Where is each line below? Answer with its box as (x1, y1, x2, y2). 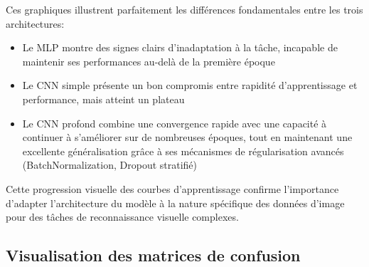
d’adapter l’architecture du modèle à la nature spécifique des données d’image (6, 195, 345, 210)
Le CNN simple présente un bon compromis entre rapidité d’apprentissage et (22, 78, 358, 93)
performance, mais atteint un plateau (22, 91, 185, 106)
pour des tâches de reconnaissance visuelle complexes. (6, 209, 239, 224)
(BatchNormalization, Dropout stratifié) (22, 157, 198, 172)
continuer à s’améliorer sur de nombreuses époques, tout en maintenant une (22, 130, 353, 145)
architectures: (6, 16, 65, 31)
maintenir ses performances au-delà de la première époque (22, 53, 275, 68)
